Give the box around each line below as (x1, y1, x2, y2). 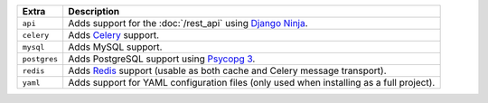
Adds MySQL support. (68, 41, 163, 53)
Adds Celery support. (68, 29, 160, 41)
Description (68, 5, 120, 17)
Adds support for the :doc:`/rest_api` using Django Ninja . (68, 17, 308, 29)
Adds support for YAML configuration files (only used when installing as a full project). (68, 77, 436, 89)
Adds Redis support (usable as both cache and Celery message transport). (68, 64, 388, 77)
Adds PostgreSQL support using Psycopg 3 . (68, 52, 256, 65)
